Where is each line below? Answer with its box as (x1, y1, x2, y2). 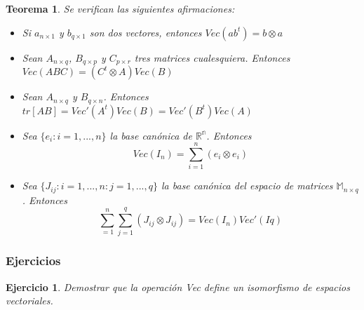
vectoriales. (6, 293, 53, 308)
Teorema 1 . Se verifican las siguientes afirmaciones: (6, 1, 235, 15)
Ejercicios (6, 252, 61, 269)
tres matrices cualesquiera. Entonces (134, 50, 290, 65)
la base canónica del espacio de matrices (161, 178, 333, 193)
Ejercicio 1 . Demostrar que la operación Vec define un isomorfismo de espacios (6, 279, 350, 294)
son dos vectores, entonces (89, 25, 202, 39)
